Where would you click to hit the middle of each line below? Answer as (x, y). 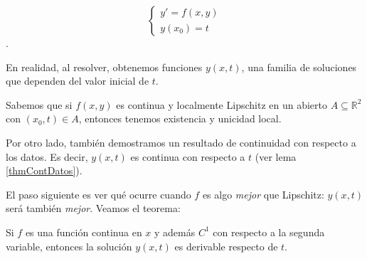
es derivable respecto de (226, 246)
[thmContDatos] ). (44, 170)
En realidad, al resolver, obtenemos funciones (104, 67)
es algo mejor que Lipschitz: (263, 194)
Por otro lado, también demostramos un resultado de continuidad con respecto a (181, 142)
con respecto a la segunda (269, 232)
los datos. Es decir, (47, 156)
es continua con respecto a (188, 156)
